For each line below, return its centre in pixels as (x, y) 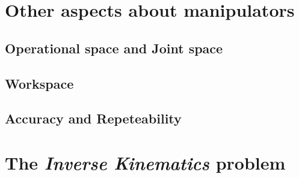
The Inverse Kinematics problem (145, 162)
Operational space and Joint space (114, 48)
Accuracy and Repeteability (93, 118)
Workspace (39, 83)
